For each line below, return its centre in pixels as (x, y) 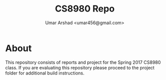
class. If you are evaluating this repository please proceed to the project (80, 67)
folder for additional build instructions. (45, 73)
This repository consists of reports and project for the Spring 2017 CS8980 (83, 62)
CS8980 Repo (85, 9)
